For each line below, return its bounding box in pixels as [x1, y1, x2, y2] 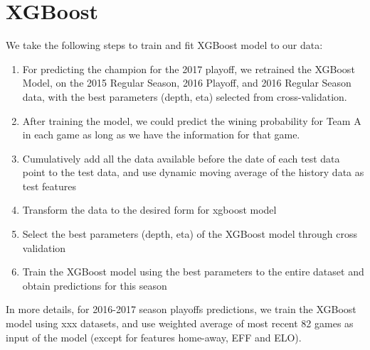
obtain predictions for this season [22, 278, 167, 292]
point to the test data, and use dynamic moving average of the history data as [22, 165, 364, 180]
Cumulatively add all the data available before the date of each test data [22, 151, 340, 165]
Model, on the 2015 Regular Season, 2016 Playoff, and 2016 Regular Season [22, 75, 351, 90]
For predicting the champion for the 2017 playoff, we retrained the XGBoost [22, 61, 355, 76]
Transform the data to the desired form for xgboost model [22, 202, 277, 217]
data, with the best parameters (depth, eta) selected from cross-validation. [22, 89, 347, 104]
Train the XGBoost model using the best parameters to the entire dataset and [22, 264, 364, 279]
